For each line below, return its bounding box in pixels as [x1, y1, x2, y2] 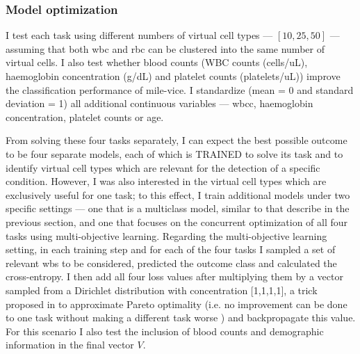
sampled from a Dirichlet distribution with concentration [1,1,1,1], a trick [6, 282, 318, 297]
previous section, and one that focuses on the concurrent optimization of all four [6, 214, 348, 229]
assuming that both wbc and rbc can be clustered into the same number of [6, 41, 325, 56]
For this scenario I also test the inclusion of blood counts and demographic [6, 323, 324, 338]
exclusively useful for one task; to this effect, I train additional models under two [6, 187, 350, 202]
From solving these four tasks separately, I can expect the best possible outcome [6, 133, 347, 147]
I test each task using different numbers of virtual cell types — [6, 28, 273, 42]
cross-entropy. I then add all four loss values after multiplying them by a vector [6, 269, 343, 284]
